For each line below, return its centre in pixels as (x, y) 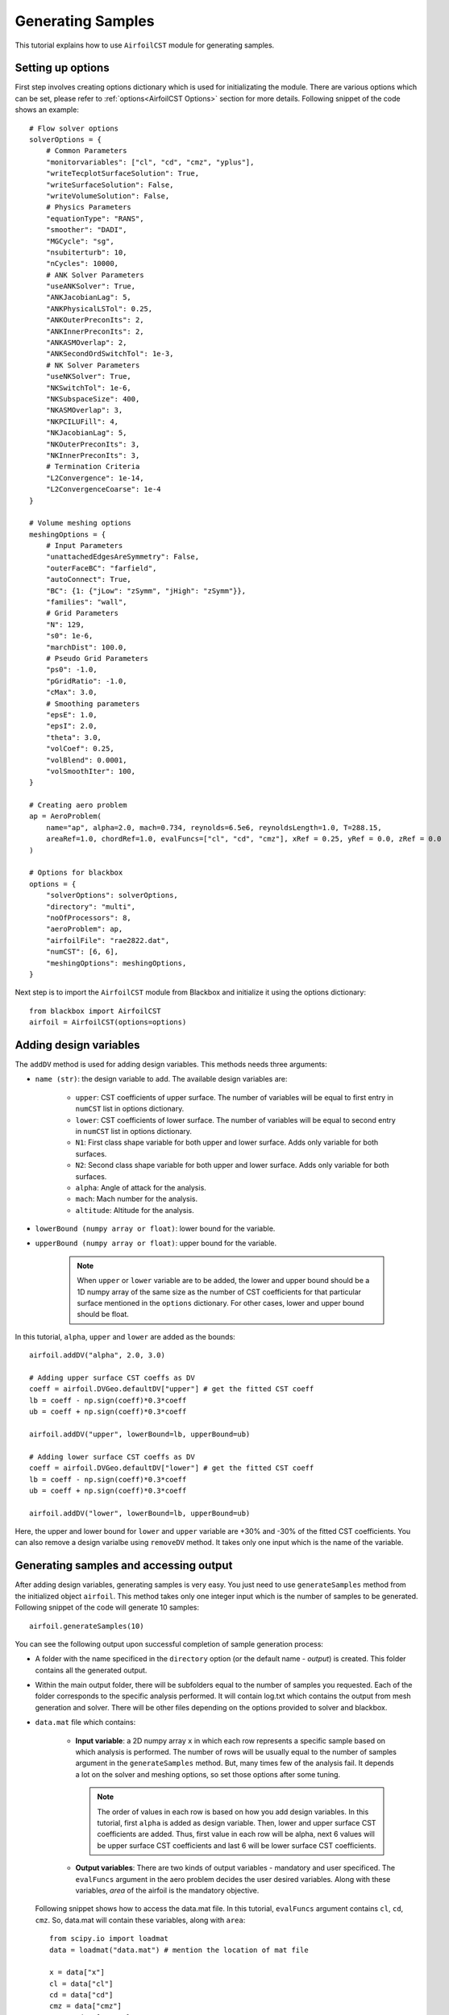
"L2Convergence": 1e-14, (95, 478)
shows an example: (47, 110)
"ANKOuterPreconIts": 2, (95, 320)
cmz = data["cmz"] (86, 2006)
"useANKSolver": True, (91, 287)
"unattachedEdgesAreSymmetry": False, (123, 557)
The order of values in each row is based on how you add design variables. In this (233, 1811)
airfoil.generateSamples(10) (87, 1626)
